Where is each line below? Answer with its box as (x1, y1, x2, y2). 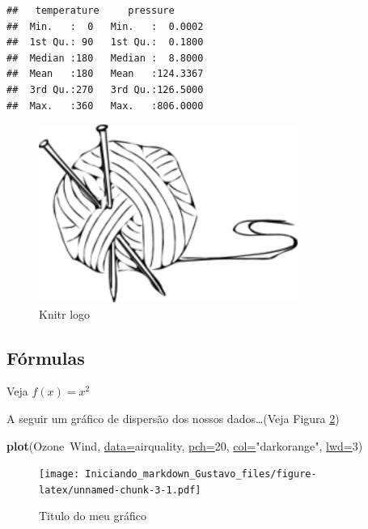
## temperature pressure (6, 5, 175, 16)
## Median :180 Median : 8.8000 (6, 52, 204, 64)
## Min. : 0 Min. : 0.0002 (6, 20, 204, 32)
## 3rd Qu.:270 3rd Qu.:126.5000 (6, 83, 204, 95)
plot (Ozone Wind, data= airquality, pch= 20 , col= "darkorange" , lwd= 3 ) (6, 437, 363, 454)
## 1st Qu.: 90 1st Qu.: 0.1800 (6, 36, 204, 49)
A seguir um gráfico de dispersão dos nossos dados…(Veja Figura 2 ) (6, 409, 340, 426)
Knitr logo (39, 305, 91, 322)
